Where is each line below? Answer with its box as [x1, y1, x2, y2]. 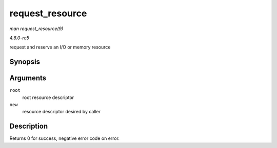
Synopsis [9, 58, 41, 66]
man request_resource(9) [9, 26, 64, 32]
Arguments [9, 74, 47, 83]
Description [9, 122, 48, 131]
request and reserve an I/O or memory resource [9, 44, 111, 51]
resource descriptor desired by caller [22, 109, 101, 115]
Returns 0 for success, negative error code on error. [9, 135, 120, 141]
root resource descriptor [22, 94, 74, 101]
